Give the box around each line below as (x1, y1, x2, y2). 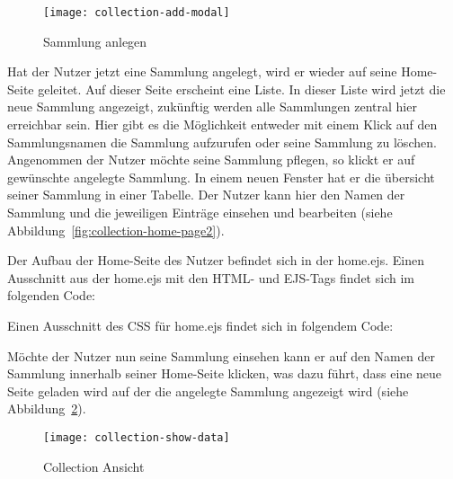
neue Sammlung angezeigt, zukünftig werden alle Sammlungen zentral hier (7, 97, 417, 116)
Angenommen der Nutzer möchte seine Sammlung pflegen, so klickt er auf (7, 150, 415, 169)
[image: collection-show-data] (43, 430, 230, 444)
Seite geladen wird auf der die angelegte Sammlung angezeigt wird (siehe (7, 381, 409, 400)
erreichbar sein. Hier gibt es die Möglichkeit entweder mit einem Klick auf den (7, 115, 438, 134)
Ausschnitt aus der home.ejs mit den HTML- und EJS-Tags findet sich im (7, 268, 414, 287)
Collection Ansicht (43, 457, 145, 475)
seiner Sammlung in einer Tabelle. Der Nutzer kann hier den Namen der (7, 185, 405, 204)
